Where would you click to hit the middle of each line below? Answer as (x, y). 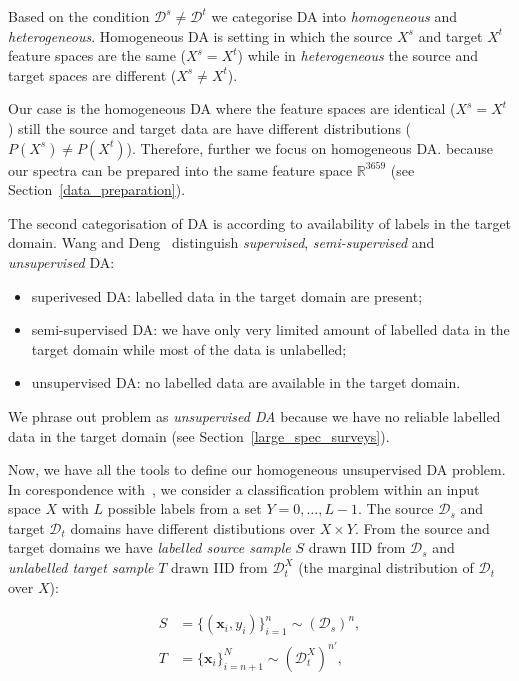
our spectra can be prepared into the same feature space (180, 169)
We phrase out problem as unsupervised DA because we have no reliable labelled (254, 415)
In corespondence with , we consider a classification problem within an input (244, 488)
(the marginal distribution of (386, 567)
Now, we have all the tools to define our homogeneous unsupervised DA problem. (257, 469)
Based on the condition (79, 16)
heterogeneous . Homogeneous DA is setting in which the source (200, 35)
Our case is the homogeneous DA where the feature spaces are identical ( (232, 108)
